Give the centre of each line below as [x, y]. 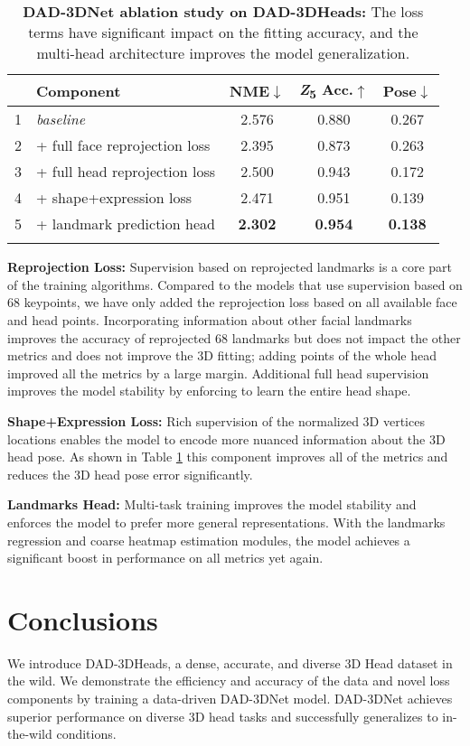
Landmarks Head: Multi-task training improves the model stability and [212, 504]
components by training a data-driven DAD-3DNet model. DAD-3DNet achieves [230, 698]
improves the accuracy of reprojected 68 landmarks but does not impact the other [234, 337]
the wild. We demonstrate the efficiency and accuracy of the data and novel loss [229, 681]
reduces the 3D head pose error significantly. [130, 474]
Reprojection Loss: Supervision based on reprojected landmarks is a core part [230, 267]
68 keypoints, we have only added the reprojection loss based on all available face [232, 302]
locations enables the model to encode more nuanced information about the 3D [226, 438]
